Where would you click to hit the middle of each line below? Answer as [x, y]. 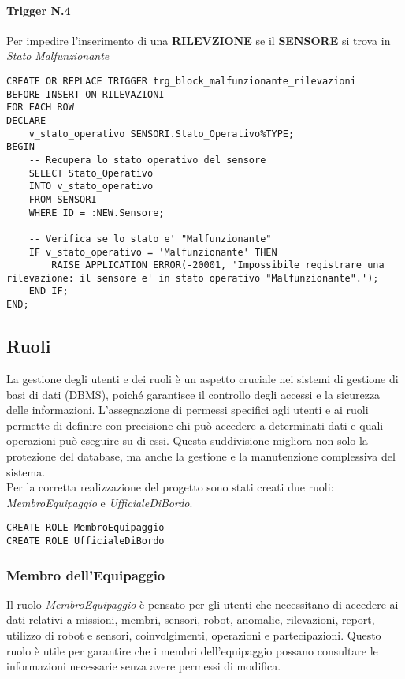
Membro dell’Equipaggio [86, 575]
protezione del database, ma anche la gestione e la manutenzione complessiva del [201, 455]
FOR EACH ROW [40, 108]
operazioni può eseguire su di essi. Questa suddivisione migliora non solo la [187, 440]
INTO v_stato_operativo [91, 187]
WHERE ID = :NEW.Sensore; [97, 213]
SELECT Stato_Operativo [91, 173]
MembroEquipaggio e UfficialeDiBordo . [100, 502]
